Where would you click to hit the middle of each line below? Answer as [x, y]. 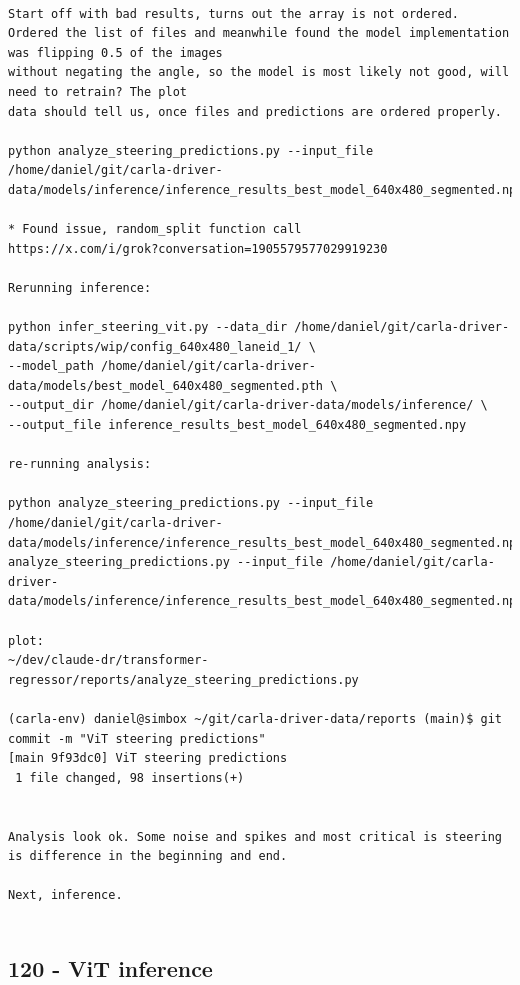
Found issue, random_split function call [162, 229]
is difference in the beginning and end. [148, 856]
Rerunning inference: [80, 287]
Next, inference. [65, 895]
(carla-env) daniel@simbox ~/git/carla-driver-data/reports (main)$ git [255, 718]
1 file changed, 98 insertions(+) [130, 777]
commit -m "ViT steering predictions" [137, 738]
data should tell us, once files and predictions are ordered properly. [255, 111]
